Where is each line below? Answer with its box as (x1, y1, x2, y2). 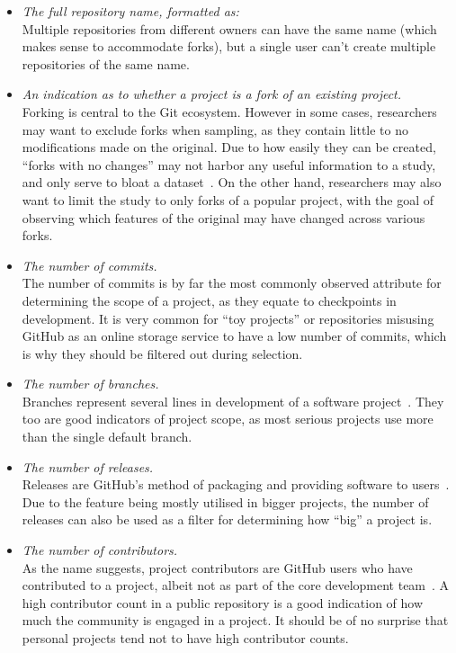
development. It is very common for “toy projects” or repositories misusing (22, 309, 434, 327)
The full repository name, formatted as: (22, 2, 239, 20)
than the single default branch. (22, 427, 192, 446)
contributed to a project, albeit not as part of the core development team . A (22, 576, 450, 595)
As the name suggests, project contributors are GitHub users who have (22, 558, 413, 577)
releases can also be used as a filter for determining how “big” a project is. (22, 510, 433, 529)
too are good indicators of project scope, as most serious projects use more (22, 409, 434, 428)
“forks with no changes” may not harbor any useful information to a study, (22, 155, 436, 174)
